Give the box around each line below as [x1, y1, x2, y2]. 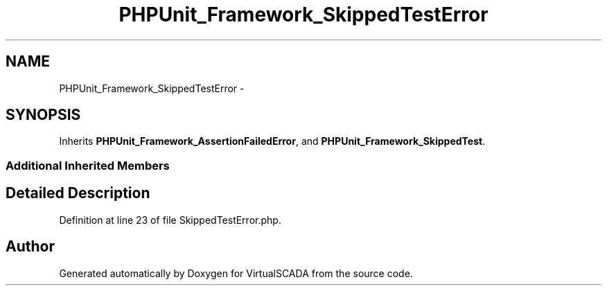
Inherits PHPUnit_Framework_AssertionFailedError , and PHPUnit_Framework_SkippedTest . [59, 135, 486, 148]
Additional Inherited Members [6, 158, 170, 173]
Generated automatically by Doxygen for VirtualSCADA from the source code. [59, 267, 413, 279]
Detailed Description [6, 184, 150, 202]
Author [6, 238, 55, 256]
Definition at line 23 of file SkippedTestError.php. [59, 213, 281, 226]
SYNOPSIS [6, 106, 81, 124]
